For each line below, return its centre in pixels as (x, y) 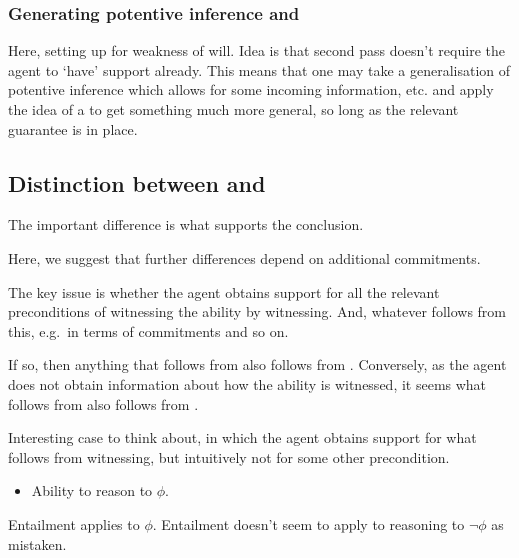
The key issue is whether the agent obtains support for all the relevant (224, 291)
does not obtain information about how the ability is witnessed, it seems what (247, 383)
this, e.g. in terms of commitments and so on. (148, 330)
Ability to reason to (92, 490)
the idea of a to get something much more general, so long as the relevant (233, 109)
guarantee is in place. (73, 128)
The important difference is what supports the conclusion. (186, 224)
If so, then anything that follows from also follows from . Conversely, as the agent (257, 364)
